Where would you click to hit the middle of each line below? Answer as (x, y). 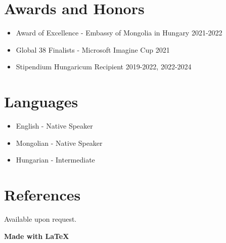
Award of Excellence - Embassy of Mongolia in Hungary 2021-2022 (119, 33)
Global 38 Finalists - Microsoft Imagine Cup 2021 (93, 49)
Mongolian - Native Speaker (59, 143)
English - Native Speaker (54, 126)
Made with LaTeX (37, 236)
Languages (41, 102)
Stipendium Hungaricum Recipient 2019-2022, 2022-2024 (104, 67)
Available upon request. (40, 218)
